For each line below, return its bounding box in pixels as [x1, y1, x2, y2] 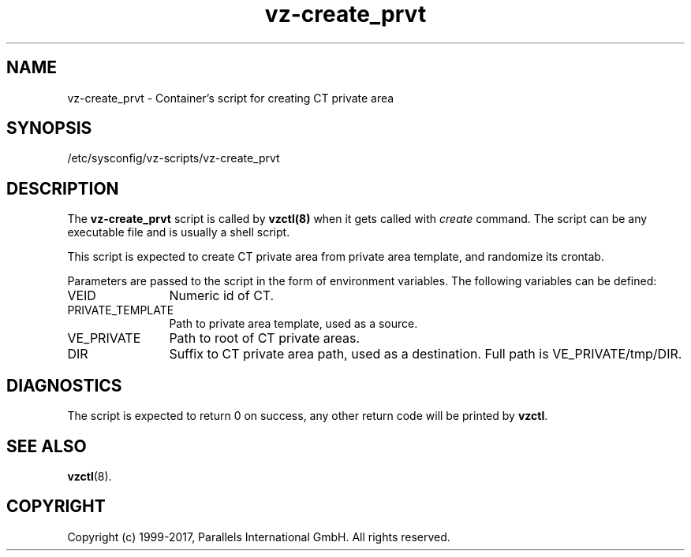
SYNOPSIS [6, 118, 92, 139]
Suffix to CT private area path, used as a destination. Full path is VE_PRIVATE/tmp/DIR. [169, 346, 682, 362]
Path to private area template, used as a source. [169, 317, 418, 331]
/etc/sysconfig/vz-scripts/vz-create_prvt [67, 151, 280, 165]
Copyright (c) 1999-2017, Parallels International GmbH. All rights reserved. [67, 529, 450, 544]
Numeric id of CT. [169, 288, 275, 304]
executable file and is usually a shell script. [67, 225, 290, 240]
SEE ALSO [6, 436, 87, 456]
